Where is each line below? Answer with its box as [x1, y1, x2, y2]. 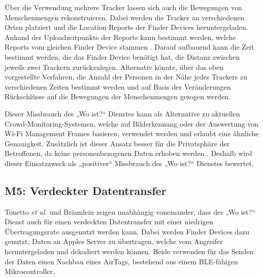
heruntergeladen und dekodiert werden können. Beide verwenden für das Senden [5, 246, 254, 257]
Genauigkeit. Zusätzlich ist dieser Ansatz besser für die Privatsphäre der [5, 138, 230, 148]
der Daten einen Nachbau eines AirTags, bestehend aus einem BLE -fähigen [5, 256, 238, 266]
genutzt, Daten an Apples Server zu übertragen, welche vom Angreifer [5, 236, 223, 247]
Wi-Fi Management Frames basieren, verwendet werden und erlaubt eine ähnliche [5, 128, 259, 139]
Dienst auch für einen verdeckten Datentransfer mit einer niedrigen [5, 216, 213, 227]
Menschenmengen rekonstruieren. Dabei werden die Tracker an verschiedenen [5, 12, 245, 22]
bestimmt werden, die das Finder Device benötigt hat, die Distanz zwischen [5, 51, 240, 62]
